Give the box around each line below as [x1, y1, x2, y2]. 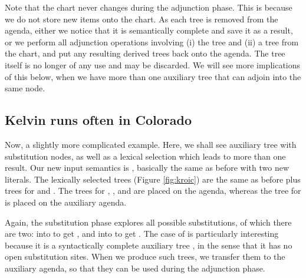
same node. [5, 82, 45, 94]
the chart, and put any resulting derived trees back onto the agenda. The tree [5, 47, 285, 59]
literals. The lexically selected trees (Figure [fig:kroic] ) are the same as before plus [5, 173, 301, 185]
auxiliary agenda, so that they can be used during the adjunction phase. [5, 262, 265, 274]
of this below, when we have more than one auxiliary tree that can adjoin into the [5, 70, 301, 82]
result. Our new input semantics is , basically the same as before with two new [5, 161, 289, 174]
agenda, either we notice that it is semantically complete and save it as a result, [5, 24, 293, 37]
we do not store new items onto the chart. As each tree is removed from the [5, 12, 278, 25]
